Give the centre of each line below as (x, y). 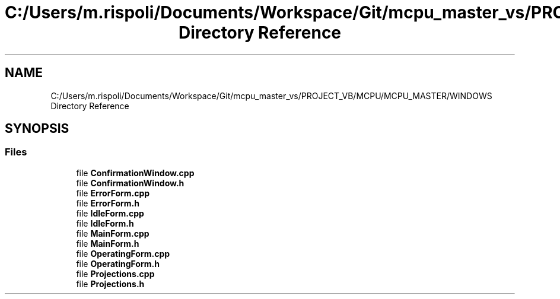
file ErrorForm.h (108, 203)
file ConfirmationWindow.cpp (135, 173)
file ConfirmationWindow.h (130, 183)
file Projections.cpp (115, 273)
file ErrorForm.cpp (113, 193)
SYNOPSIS (37, 129)
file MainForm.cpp (113, 233)
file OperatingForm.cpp (123, 253)
